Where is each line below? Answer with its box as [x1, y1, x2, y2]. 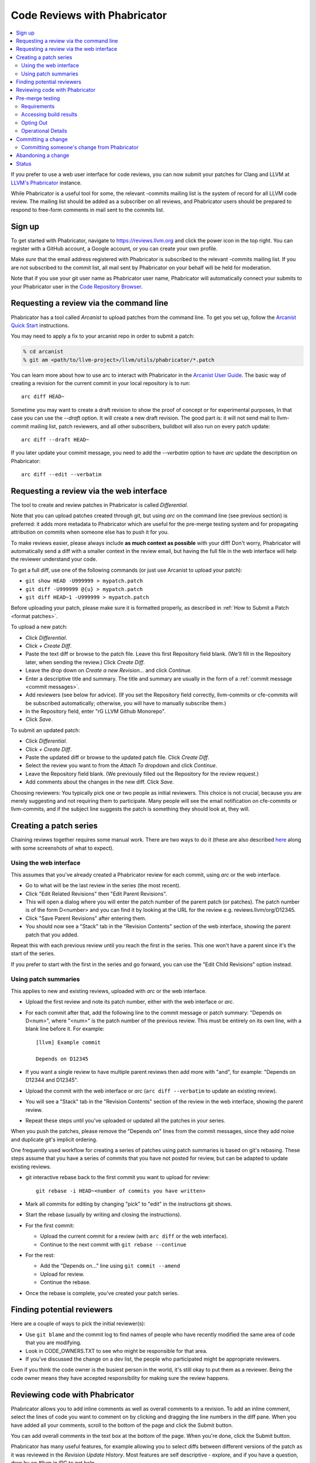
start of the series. [11, 950, 56, 957]
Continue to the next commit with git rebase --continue [40, 1241, 187, 1248]
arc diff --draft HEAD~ [21, 437, 90, 443]
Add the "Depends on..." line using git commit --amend [40, 1262, 181, 1269]
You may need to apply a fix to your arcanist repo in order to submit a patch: [11, 332, 194, 339]
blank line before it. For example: [25, 1025, 105, 1032]
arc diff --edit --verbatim [21, 471, 102, 478]
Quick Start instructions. [11, 322, 70, 329]
